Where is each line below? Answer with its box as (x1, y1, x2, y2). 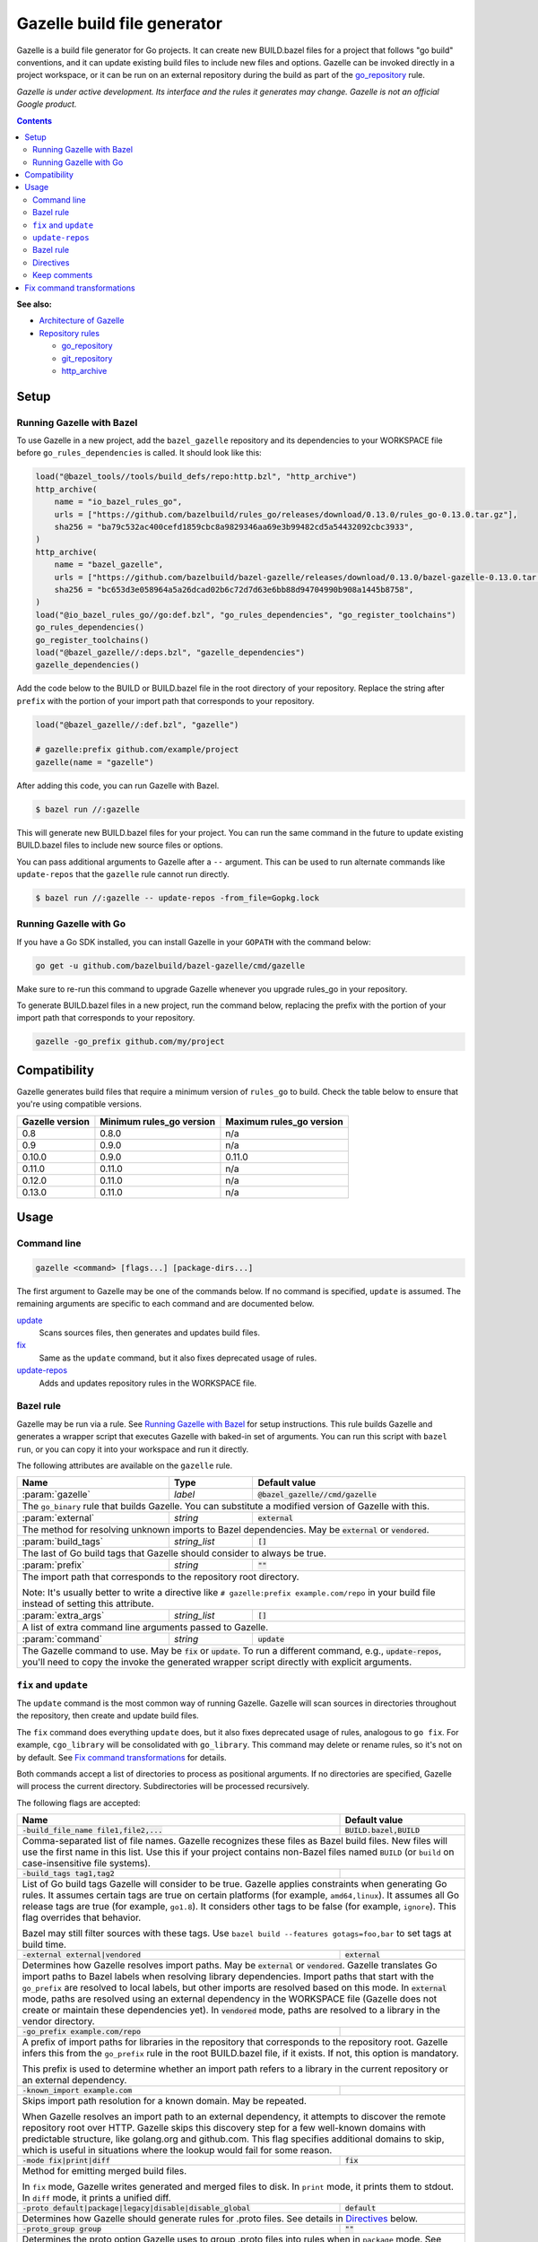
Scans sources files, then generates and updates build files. (39, 1327, 260, 1338)
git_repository (61, 352, 113, 363)
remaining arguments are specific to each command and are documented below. (16, 1299, 315, 1309)
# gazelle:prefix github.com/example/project (35, 744, 239, 755)
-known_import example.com (22, 2086, 133, 2096)
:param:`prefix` (22, 1559, 85, 1571)
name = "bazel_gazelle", (54, 560, 164, 569)
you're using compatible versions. (16, 1099, 143, 1109)
